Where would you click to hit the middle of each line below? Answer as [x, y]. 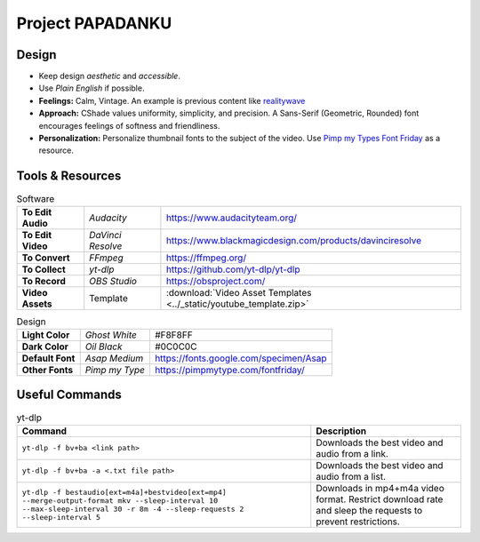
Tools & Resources [69, 176]
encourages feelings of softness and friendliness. [129, 125]
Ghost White [111, 335]
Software [36, 198]
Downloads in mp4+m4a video [380, 488]
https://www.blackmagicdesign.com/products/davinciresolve [294, 240]
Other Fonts [48, 371]
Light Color [46, 335]
